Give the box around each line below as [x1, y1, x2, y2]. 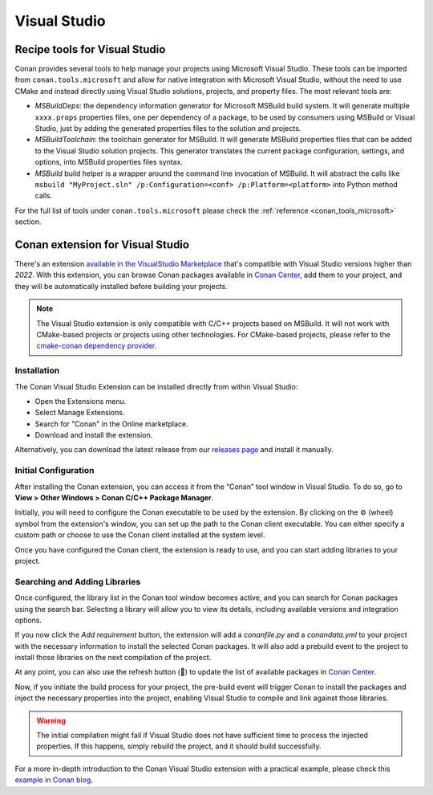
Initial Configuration [14, 465, 95, 476]
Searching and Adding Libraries [14, 576, 141, 587]
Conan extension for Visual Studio [14, 238, 190, 251]
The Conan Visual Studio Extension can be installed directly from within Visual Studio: [14, 381, 298, 391]
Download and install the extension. [34, 430, 153, 440]
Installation [14, 365, 60, 377]
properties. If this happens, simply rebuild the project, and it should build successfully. [36, 741, 322, 751]
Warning [36, 715, 66, 725]
